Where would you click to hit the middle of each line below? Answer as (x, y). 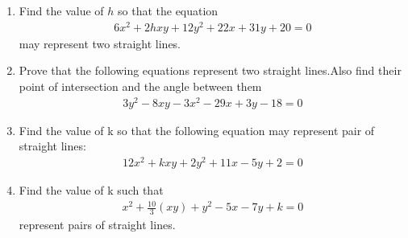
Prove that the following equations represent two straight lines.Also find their (210, 70)
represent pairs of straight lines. (97, 224)
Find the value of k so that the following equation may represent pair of (197, 130)
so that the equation (168, 10)
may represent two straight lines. (100, 43)
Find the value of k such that (91, 189)
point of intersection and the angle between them (140, 86)
